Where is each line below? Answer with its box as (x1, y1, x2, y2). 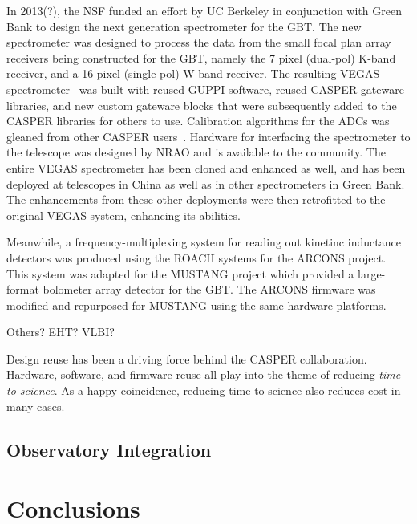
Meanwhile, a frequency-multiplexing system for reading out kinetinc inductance (6, 234, 401, 250)
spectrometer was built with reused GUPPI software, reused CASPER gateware (6, 80, 404, 97)
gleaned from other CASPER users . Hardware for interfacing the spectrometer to (6, 128, 411, 144)
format (6, 281, 39, 298)
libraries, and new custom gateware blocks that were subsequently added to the (6, 96, 397, 113)
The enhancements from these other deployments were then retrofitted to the (6, 191, 386, 208)
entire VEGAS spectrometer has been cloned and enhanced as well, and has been (6, 159, 406, 176)
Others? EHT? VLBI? (6, 323, 115, 340)
